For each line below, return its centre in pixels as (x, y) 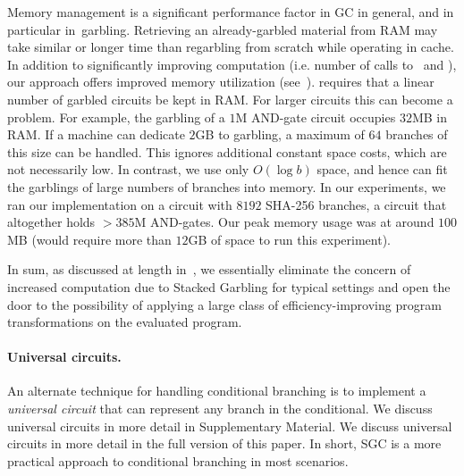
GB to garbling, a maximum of (280, 134)
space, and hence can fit (382, 169)
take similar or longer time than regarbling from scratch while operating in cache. (231, 47)
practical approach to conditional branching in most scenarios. (178, 460)
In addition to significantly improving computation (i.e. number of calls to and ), (232, 64)
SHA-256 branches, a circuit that (356, 204)
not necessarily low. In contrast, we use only (128, 169)
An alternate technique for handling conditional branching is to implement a (217, 391)
